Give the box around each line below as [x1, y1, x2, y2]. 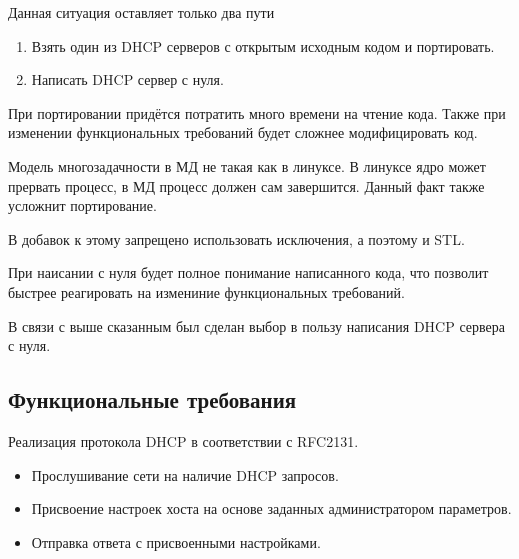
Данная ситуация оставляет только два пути [8, 2, 275, 22]
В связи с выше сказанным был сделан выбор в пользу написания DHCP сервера [8, 315, 505, 336]
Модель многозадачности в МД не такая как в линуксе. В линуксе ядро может [8, 155, 486, 176]
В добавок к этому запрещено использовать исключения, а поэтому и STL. [8, 228, 465, 249]
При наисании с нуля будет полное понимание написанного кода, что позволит [8, 262, 489, 283]
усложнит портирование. [8, 195, 157, 216]
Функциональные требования [8, 384, 297, 415]
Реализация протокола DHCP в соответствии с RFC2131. [8, 430, 359, 451]
